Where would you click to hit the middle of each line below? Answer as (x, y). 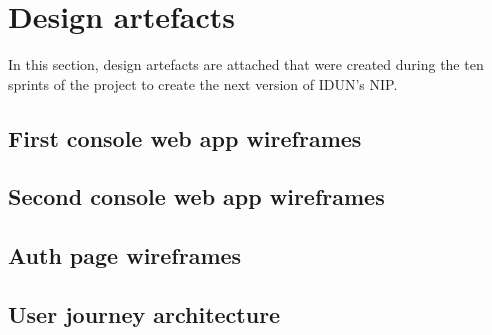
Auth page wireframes (125, 255)
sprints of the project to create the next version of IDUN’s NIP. (203, 83)
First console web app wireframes (185, 137)
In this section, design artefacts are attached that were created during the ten (246, 64)
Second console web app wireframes (196, 196)
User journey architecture (144, 314)
